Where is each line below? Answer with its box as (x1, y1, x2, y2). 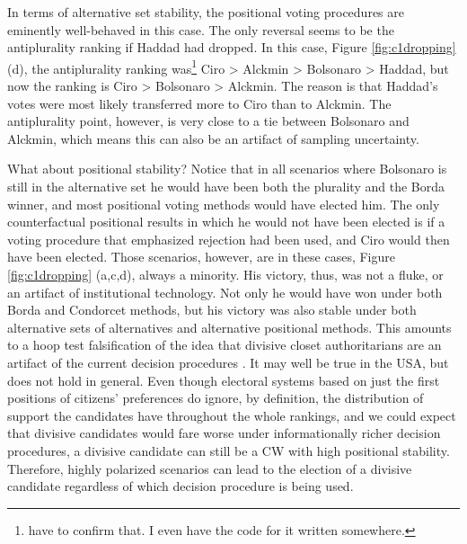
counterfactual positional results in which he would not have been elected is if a (7, 212, 445, 231)
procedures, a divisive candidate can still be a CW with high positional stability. (7, 441, 450, 459)
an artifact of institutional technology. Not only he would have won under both (7, 282, 443, 301)
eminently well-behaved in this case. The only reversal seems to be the (7, 20, 394, 39)
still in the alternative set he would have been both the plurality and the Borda (7, 177, 445, 195)
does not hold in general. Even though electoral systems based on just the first (7, 370, 440, 389)
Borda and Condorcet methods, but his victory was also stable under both (7, 300, 417, 319)
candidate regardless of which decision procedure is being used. (7, 477, 354, 495)
